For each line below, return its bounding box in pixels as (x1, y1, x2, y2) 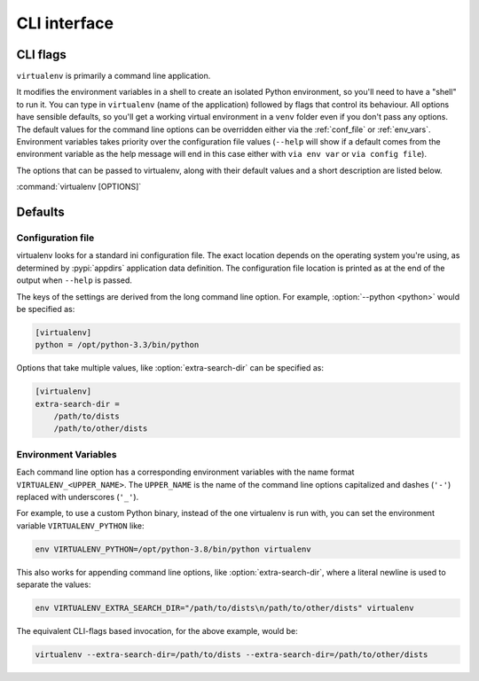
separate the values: (16, 579, 91, 590)
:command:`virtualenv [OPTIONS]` (16, 182, 142, 192)
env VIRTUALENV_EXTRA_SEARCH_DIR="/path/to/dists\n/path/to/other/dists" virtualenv (35, 603, 414, 614)
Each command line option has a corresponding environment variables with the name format (16, 466, 355, 478)
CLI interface (16, 13, 114, 33)
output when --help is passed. (16, 275, 133, 286)
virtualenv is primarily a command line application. (16, 71, 211, 82)
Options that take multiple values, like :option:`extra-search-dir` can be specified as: (16, 363, 324, 373)
